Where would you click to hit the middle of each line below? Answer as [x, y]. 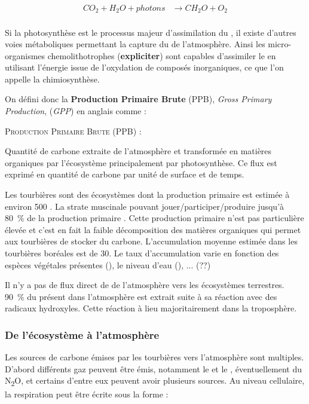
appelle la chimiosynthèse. [52, 79]
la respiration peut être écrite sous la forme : [87, 394]
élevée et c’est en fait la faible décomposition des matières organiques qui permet [153, 229]
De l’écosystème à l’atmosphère [82, 334]
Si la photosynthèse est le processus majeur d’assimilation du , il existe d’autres [151, 32]
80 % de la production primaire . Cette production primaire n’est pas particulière [154, 218]
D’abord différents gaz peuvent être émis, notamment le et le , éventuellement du [154, 368]
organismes [25, 55]
